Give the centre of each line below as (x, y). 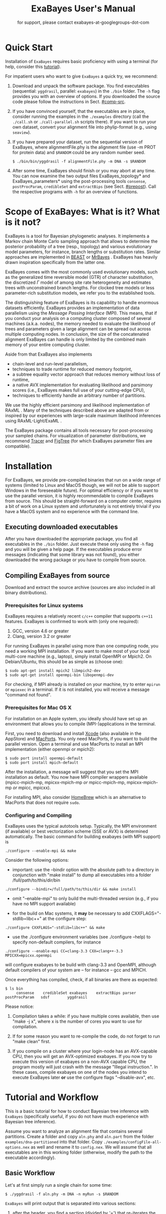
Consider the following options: (37, 860)
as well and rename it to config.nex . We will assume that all (91, 1147)
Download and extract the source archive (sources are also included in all (80, 587)
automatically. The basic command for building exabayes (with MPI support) (83, 837)
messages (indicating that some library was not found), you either (72, 555)
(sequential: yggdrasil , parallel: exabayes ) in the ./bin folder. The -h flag (86, 91)
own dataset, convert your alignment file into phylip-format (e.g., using (84, 127)
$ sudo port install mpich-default (42, 763)
